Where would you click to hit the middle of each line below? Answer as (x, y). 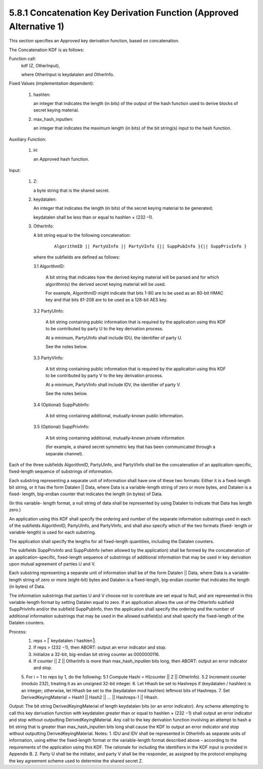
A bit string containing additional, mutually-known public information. (115, 415)
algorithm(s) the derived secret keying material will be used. (106, 284)
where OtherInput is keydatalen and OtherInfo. (68, 74)
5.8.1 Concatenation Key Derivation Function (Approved (124, 13)
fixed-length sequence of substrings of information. (61, 471)
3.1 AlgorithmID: (49, 266)
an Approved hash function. (61, 159)
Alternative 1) (37, 26)
